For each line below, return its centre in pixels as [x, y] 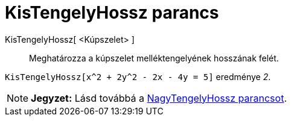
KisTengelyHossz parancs [112, 13]
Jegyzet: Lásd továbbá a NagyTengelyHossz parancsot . [159, 98]
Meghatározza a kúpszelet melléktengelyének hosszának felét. [154, 58]
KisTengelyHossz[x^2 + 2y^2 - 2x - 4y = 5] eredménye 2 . [138, 76]
